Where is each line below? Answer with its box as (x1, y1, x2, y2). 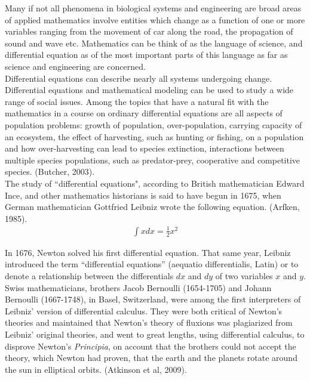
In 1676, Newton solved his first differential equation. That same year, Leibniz (5, 246, 291, 258)
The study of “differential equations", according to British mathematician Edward (5, 177, 305, 189)
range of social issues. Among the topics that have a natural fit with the (5, 95, 269, 107)
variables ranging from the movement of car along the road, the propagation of (5, 25, 293, 38)
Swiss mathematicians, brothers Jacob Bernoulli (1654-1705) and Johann (5, 281, 272, 294)
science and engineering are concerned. (5, 60, 146, 72)
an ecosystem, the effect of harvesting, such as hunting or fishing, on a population (5, 130, 304, 143)
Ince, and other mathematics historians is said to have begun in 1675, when (5, 189, 281, 201)
